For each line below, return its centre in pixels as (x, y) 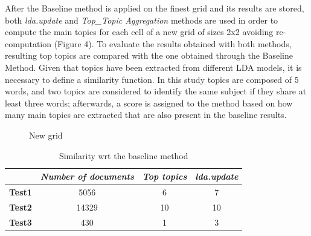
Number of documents (87, 176)
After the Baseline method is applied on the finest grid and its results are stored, (155, 8)
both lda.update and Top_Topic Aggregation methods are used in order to (142, 20)
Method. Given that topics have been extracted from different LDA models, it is (153, 67)
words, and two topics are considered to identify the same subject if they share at (156, 91)
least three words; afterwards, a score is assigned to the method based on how (149, 103)
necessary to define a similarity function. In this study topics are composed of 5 (152, 79)
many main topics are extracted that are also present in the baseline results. (146, 115)
